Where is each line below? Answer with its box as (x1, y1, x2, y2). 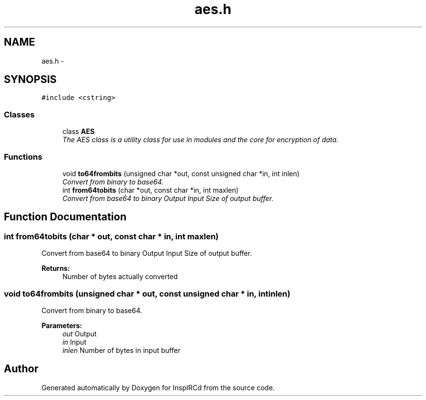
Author (4, 363, 38, 375)
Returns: (41, 264, 70, 273)
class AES (62, 127, 95, 136)
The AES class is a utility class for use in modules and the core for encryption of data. (62, 135, 338, 144)
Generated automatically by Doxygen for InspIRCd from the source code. (41, 383, 275, 392)
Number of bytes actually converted (62, 272, 178, 281)
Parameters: (41, 321, 82, 330)
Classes (4, 109, 35, 119)
